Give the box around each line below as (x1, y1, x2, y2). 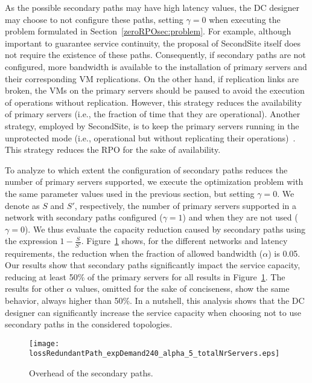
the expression (5, 234, 57, 247)
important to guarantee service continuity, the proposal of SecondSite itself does (5, 36, 301, 49)
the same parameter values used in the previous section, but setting (5, 187, 255, 199)
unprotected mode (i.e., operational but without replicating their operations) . (5, 131, 296, 144)
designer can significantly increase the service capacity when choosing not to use (5, 306, 301, 318)
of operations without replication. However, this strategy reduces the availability (5, 95, 302, 108)
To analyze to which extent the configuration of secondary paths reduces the (5, 163, 288, 176)
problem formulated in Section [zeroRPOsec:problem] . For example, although (5, 25, 291, 37)
